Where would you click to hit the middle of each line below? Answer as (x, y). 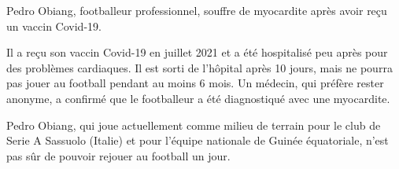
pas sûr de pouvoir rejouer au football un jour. (118, 155)
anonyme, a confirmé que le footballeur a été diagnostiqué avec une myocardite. (198, 98)
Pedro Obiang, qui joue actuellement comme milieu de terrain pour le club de (194, 125)
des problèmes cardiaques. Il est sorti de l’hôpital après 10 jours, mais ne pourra (199, 67)
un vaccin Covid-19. (54, 26)
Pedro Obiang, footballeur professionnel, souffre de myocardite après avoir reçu (197, 10)
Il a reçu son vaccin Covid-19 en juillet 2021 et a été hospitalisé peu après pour (197, 52)
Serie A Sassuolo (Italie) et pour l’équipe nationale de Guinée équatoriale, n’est (198, 140)
